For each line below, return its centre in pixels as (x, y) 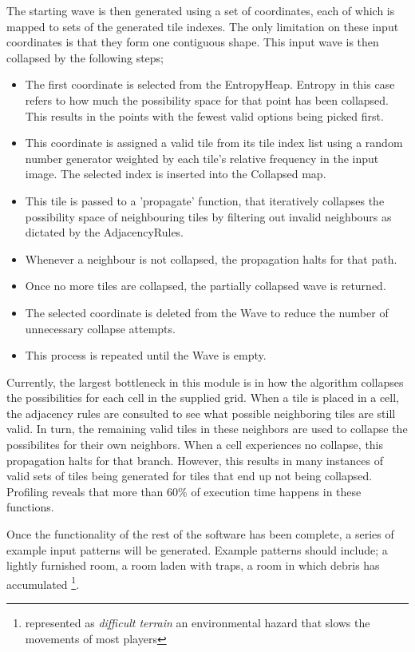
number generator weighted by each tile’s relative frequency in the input (202, 158)
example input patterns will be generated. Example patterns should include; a (197, 549)
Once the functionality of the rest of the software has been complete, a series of (200, 534)
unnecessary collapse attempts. (100, 328)
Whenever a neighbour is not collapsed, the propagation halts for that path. (211, 258)
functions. (30, 507)
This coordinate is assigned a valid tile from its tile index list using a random (214, 143)
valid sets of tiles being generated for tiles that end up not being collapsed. (190, 476)
